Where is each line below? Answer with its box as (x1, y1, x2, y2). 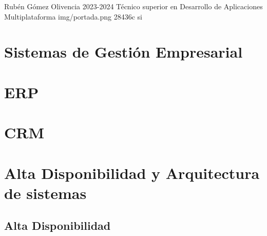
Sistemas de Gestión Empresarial (4, 41, 243, 62)
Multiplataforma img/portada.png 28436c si (4, 11, 142, 22)
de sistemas (4, 182, 87, 203)
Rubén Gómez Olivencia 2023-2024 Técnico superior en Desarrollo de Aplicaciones (4, 1, 263, 11)
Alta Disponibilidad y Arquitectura (4, 162, 260, 183)
